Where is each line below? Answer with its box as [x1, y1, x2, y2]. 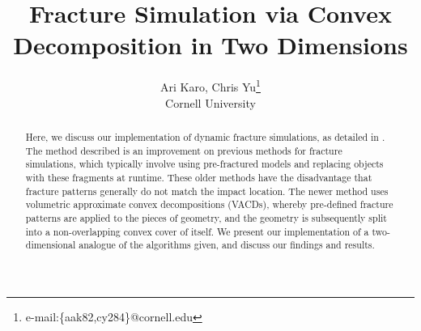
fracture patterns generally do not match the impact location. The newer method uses [25, 184, 389, 197]
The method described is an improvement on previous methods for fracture [25, 143, 342, 157]
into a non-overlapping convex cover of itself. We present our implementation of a [25, 224, 369, 238]
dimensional [25, 238, 76, 252]
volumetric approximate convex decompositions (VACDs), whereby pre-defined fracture [25, 197, 393, 211]
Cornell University [165, 94, 256, 111]
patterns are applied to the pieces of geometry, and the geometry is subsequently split [25, 210, 387, 224]
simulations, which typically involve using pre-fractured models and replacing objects [25, 157, 384, 171]
